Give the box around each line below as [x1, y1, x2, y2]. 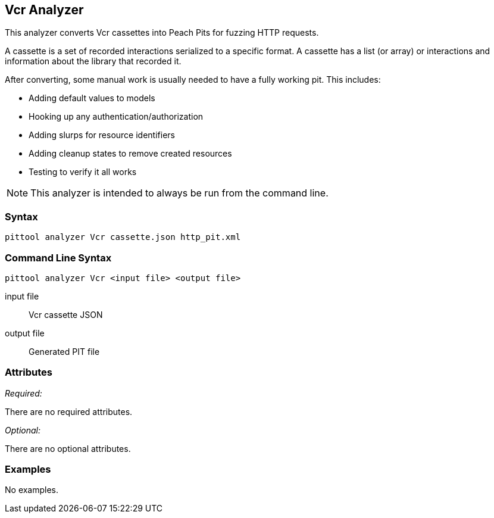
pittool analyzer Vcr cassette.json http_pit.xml [5, 232, 241, 242]
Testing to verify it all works [29, 167, 137, 177]
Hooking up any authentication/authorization [29, 111, 204, 122]
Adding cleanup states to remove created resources [29, 148, 232, 159]
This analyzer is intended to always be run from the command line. [30, 187, 329, 199]
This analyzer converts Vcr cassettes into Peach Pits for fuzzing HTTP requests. [5, 27, 319, 38]
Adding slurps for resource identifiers [29, 130, 175, 141]
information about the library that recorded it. [5, 56, 182, 67]
